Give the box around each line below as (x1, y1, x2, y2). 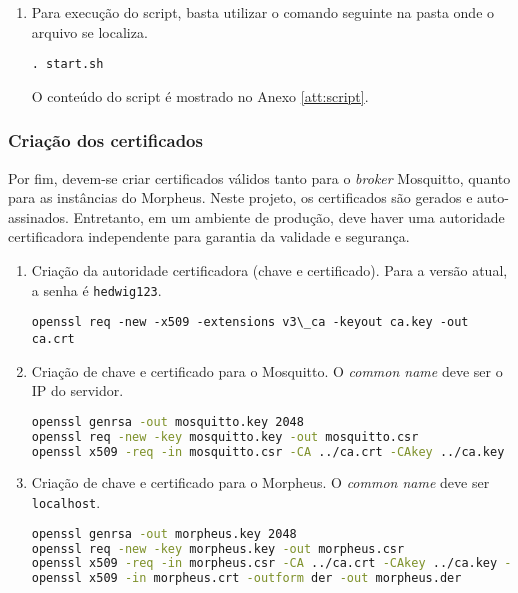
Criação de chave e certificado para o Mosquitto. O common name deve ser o (31, 360, 503, 381)
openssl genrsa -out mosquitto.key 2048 (31, 414, 304, 429)
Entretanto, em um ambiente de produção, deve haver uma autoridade (73, 206, 505, 227)
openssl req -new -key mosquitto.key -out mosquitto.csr (31, 429, 419, 444)
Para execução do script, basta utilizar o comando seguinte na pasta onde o (31, 2, 495, 22)
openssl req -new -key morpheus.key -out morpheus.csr (31, 541, 405, 556)
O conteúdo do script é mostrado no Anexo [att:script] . (31, 85, 369, 106)
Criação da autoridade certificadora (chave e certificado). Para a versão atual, (31, 260, 508, 281)
